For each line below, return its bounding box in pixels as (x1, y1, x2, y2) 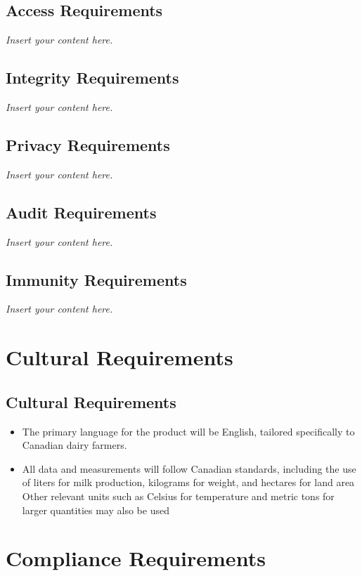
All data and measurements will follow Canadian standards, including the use (22, 461, 356, 476)
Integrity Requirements (6, 67, 179, 89)
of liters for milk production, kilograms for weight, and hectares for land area (22, 475, 355, 490)
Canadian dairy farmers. (22, 438, 127, 452)
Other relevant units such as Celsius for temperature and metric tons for (22, 488, 335, 503)
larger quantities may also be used (22, 502, 169, 517)
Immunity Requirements (6, 268, 187, 290)
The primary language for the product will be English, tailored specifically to (22, 424, 355, 438)
